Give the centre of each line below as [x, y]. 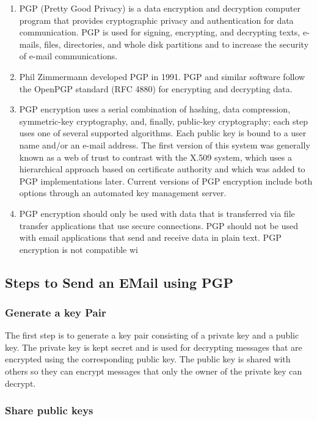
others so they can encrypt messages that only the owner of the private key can [154, 371]
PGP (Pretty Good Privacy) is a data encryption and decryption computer [160, 8]
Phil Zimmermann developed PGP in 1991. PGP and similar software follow [162, 76]
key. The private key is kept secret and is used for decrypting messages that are [154, 347]
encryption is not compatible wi [78, 249]
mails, [30, 44]
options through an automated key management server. [123, 193]
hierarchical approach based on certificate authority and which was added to [162, 169]
